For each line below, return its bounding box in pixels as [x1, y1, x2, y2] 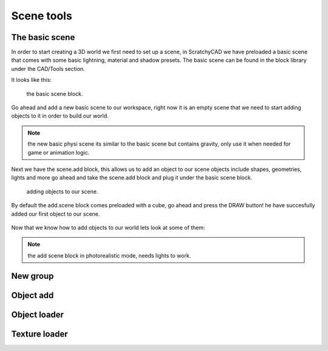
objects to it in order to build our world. [11, 112, 109, 119]
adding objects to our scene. [26, 188, 98, 195]
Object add [11, 290, 54, 300]
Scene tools [11, 9, 72, 22]
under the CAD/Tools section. [11, 65, 85, 72]
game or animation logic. [27, 149, 90, 156]
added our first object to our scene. [11, 210, 100, 218]
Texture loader [11, 329, 68, 339]
